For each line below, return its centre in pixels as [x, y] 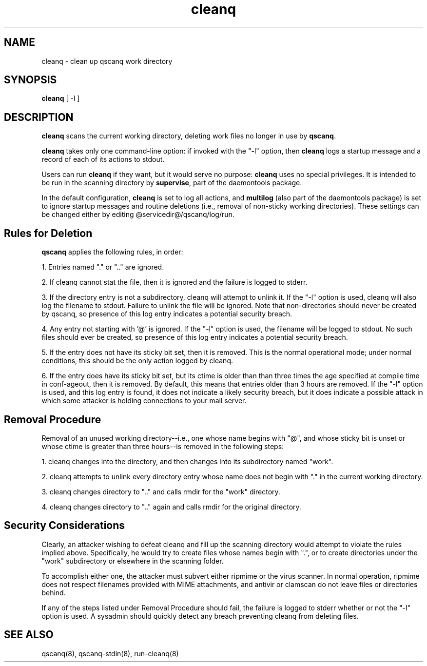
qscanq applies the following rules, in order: [112, 252]
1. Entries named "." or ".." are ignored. [103, 267]
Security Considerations [65, 526]
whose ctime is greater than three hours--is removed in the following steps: [163, 446]
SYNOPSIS [30, 80]
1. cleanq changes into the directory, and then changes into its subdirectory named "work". [187, 461]
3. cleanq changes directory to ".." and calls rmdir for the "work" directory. [161, 491]
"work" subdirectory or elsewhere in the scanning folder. [133, 561]
